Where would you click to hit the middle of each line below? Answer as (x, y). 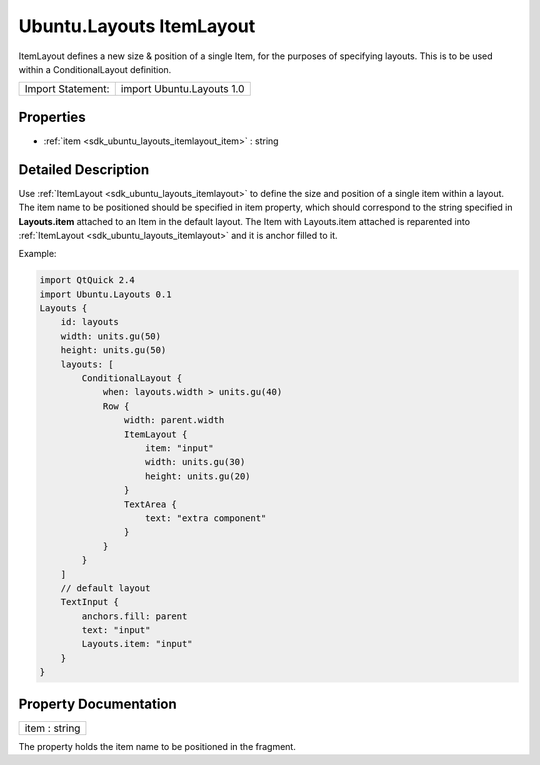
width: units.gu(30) (195, 462)
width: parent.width (174, 420)
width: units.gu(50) (111, 336)
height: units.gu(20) (198, 476)
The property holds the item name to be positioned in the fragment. (157, 746)
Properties (52, 116)
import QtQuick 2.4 (87, 280)
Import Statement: (67, 89)
